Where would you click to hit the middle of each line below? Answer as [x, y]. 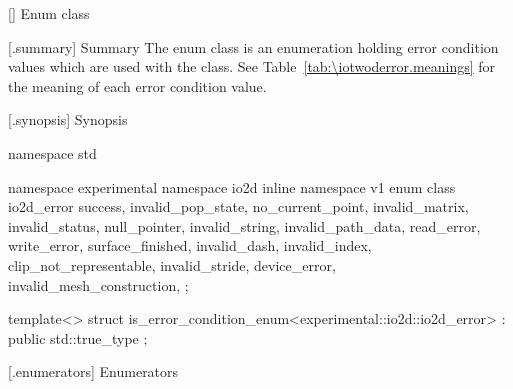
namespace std [52, 152]
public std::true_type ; [78, 337]
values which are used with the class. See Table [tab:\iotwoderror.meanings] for [252, 66]
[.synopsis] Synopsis [68, 119]
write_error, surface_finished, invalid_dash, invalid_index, [190, 245]
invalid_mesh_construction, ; [98, 284]
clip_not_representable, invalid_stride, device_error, [172, 264]
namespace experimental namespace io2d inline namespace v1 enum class [232, 186]
